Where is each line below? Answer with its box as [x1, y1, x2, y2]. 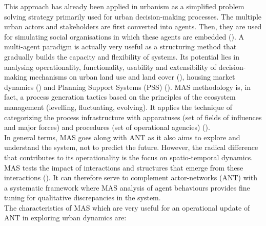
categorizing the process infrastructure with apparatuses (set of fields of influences [4, 111, 262, 122]
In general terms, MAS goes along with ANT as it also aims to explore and [4, 131, 240, 142]
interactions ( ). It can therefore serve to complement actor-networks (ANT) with [4, 172, 257, 183]
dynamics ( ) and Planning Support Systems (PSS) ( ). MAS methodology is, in [4, 81, 251, 92]
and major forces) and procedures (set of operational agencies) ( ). [4, 122, 210, 133]
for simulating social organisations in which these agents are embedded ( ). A [4, 31, 244, 42]
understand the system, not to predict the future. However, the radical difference [4, 142, 258, 153]
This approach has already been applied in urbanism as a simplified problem [4, 1, 244, 11]
